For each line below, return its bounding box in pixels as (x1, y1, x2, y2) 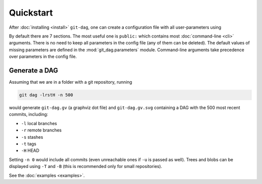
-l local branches (21, 120, 57, 126)
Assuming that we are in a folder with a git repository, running (9, 79, 132, 85)
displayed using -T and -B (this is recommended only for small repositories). (9, 164, 163, 169)
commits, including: (9, 111, 49, 117)
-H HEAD (21, 147, 40, 153)
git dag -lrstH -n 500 (19, 92, 73, 97)
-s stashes (21, 134, 43, 140)
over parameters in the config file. (9, 54, 77, 59)
